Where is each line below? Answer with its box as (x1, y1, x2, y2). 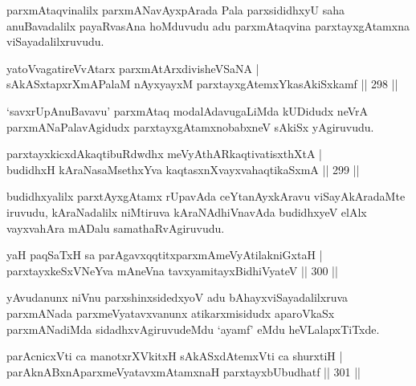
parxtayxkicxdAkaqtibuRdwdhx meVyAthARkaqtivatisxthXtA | (6, 145, 322, 162)
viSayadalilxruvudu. (6, 33, 104, 50)
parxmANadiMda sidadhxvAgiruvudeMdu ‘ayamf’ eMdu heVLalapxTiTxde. (6, 320, 380, 337)
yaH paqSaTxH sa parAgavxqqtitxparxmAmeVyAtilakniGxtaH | (6, 246, 323, 263)
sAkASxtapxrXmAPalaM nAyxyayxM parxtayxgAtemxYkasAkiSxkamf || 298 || (6, 75, 398, 92)
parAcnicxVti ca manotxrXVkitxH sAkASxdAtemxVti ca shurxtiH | (6, 347, 343, 364)
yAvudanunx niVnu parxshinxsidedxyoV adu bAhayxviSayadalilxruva (6, 289, 349, 306)
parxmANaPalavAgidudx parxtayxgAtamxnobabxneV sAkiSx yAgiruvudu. (6, 118, 374, 135)
